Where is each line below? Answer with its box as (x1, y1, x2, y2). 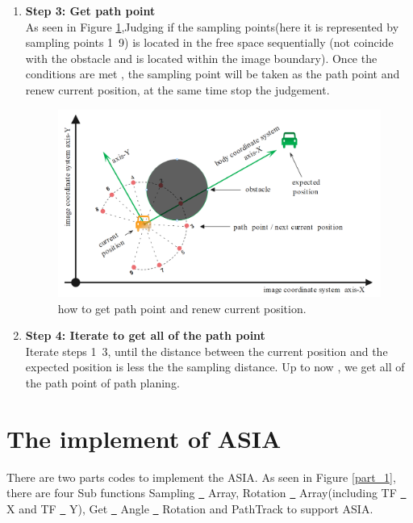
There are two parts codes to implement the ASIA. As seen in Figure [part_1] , (6, 468, 396, 485)
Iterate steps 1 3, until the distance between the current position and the (25, 342, 388, 359)
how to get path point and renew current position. (57, 299, 307, 316)
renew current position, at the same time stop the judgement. (25, 81, 330, 98)
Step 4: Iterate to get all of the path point (25, 327, 265, 344)
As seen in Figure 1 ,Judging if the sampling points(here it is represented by (25, 18, 399, 35)
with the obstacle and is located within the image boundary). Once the (25, 49, 378, 66)
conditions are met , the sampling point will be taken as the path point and (25, 65, 400, 82)
